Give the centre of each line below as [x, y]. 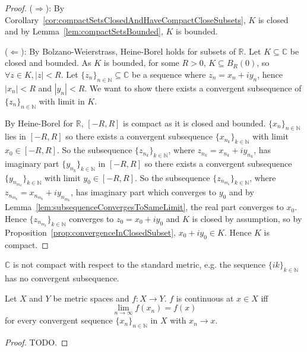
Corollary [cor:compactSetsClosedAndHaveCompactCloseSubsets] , [125, 19]
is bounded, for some [141, 63]
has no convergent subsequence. [62, 278]
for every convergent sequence [59, 320]
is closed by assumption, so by [247, 218]
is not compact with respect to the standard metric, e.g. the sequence [140, 264]
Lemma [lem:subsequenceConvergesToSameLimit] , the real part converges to [144, 207]
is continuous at [205, 298]
